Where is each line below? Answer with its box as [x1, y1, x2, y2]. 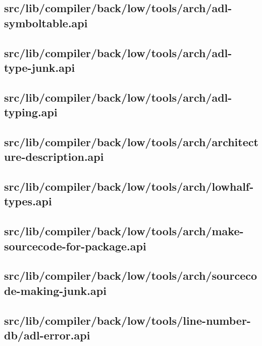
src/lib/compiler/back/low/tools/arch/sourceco [4, 268, 257, 283]
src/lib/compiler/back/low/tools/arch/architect [4, 134, 258, 149]
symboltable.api [4, 15, 88, 30]
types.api [4, 193, 52, 209]
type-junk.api [4, 59, 75, 75]
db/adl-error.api [4, 327, 90, 342]
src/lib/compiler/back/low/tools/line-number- [4, 312, 251, 328]
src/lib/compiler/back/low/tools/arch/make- [4, 223, 244, 239]
